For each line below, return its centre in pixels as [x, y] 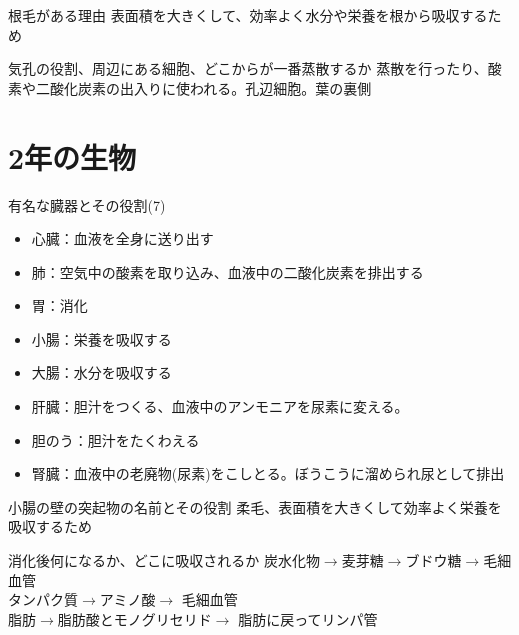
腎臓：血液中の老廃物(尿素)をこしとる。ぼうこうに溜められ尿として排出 [268, 473]
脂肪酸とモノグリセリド [134, 618]
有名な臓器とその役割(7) [87, 204]
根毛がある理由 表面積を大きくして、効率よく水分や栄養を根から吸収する [248, 15]
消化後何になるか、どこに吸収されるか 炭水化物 [164, 560]
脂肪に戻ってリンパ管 [308, 618]
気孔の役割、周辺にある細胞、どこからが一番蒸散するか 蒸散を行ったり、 [248, 68]
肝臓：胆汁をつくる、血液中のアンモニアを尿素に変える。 [220, 406]
